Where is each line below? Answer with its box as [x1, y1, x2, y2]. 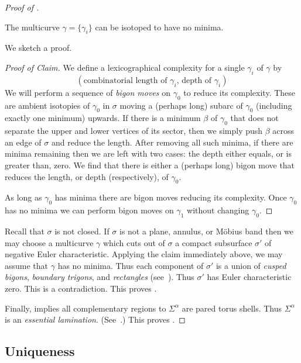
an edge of [5, 136, 42, 148]
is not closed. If [54, 224, 110, 237]
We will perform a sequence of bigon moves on [5, 86, 171, 98]
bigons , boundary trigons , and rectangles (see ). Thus [5, 271, 194, 283]
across [272, 125, 295, 137]
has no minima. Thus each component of [57, 259, 204, 271]
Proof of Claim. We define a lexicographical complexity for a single [5, 61, 245, 73]
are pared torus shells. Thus [182, 302, 282, 314]
